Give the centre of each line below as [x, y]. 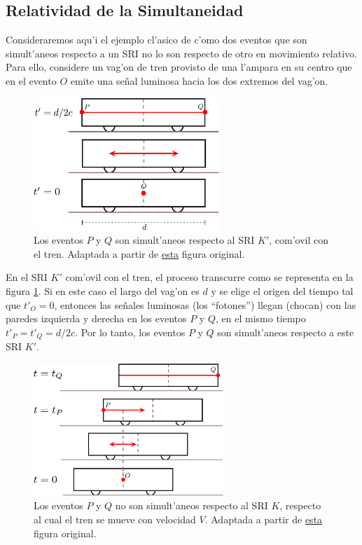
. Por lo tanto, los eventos [130, 332]
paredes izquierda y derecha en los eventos [96, 318]
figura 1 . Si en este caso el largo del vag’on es [103, 290]
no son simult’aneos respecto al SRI [192, 505]
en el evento [31, 80]
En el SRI [27, 277]
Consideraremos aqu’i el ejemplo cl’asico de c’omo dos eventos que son [156, 40]
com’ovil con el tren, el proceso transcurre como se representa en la [209, 277]
